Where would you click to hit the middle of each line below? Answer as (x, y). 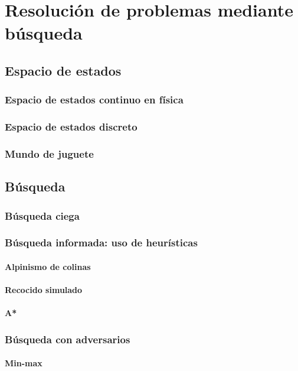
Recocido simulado (44, 290)
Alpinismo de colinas (48, 266)
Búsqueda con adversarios (68, 339)
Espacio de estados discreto (71, 127)
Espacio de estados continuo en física (94, 100)
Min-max (24, 363)
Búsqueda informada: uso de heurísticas (101, 243)
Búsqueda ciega (42, 215)
